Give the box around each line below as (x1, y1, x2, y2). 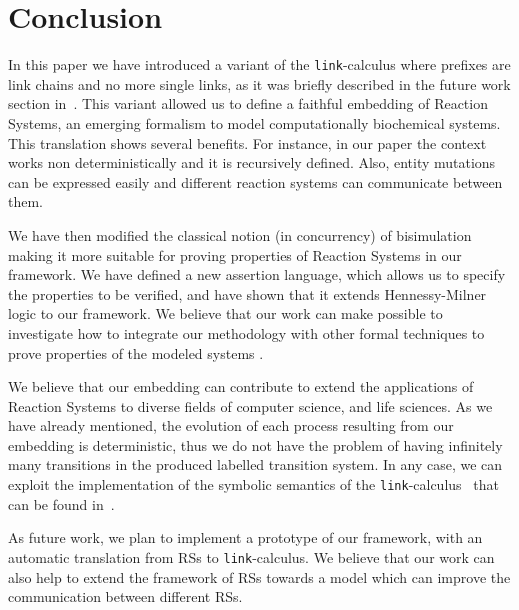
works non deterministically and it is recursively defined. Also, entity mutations (8, 152, 496, 173)
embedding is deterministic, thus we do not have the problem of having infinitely (8, 434, 503, 455)
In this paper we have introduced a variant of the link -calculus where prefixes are (8, 54, 511, 75)
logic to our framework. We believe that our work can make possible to (8, 303, 443, 324)
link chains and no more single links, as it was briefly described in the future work (8, 73, 511, 94)
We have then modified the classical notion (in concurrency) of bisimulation (8, 224, 472, 245)
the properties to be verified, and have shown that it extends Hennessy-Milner (8, 283, 487, 304)
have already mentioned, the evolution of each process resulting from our (8, 415, 454, 436)
